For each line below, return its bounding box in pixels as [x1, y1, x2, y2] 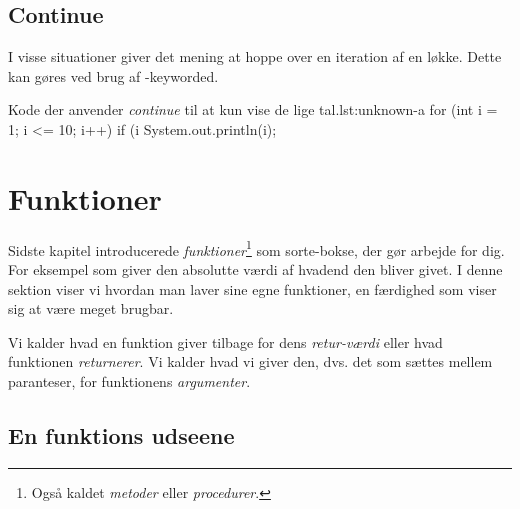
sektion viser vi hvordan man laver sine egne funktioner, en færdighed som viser [8, 278, 497, 299]
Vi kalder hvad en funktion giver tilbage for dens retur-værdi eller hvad [8, 331, 443, 352]
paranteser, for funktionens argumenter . [8, 370, 251, 391]
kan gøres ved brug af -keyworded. [8, 65, 219, 86]
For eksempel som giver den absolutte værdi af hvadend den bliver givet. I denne [8, 258, 503, 279]
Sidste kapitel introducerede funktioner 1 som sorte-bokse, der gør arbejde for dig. [8, 236, 505, 260]
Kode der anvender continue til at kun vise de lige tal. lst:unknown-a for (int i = [8, 99, 498, 120]
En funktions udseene [8, 419, 235, 450]
